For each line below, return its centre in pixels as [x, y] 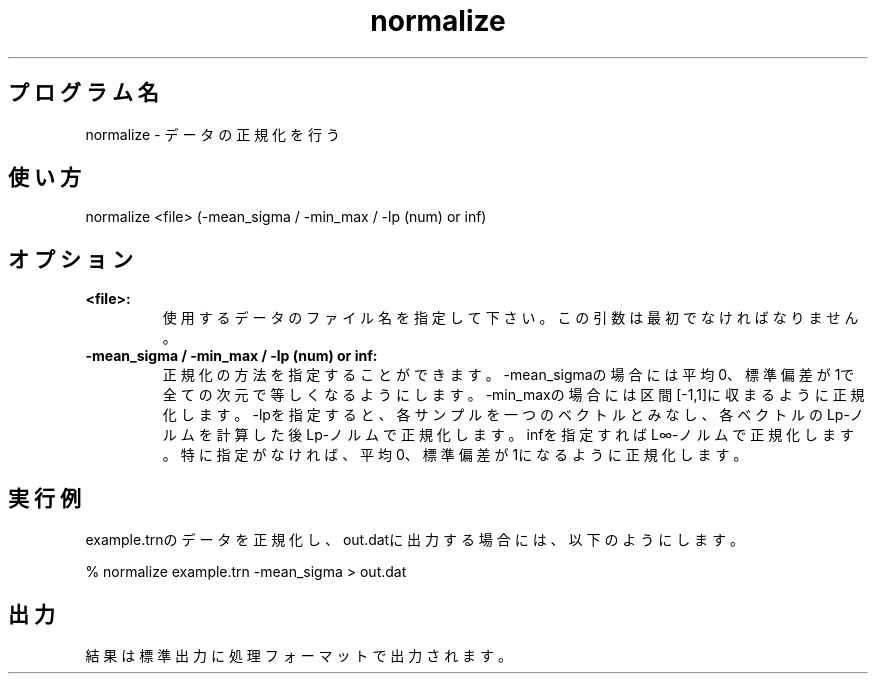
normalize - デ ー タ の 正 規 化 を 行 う [212, 134]
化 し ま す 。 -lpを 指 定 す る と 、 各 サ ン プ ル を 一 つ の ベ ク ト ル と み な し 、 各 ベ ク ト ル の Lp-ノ [513, 415]
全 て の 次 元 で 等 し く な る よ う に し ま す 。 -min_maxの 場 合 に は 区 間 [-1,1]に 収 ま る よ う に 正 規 [513, 395]
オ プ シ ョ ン [70, 259]
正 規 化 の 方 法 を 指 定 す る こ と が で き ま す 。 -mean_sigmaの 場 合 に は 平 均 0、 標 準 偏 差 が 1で [508, 375]
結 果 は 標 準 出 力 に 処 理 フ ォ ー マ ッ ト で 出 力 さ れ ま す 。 [298, 655]
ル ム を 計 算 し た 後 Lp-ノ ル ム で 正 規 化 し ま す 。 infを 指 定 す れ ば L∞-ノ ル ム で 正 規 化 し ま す [508, 435]
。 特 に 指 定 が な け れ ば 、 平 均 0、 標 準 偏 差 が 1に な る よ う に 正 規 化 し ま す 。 [455, 455]
